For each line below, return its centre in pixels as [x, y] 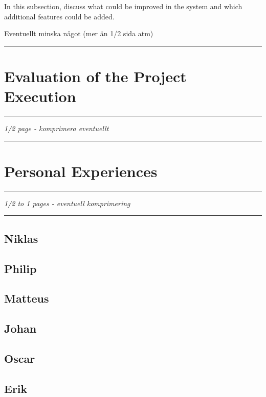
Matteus [27, 298]
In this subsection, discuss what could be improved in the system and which [123, 6]
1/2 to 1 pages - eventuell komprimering [67, 203]
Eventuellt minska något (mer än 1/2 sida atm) [79, 33]
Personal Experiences [81, 171]
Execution [40, 96]
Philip [20, 268]
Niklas [21, 238]
